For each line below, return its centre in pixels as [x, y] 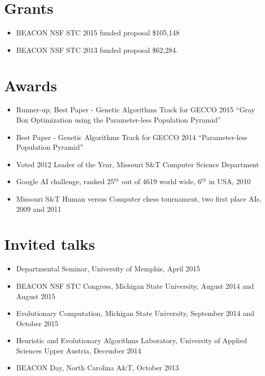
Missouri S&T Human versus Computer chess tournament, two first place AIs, [139, 199]
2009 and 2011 [39, 209]
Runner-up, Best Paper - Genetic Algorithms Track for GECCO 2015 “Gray [136, 110]
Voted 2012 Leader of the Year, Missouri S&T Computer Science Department [138, 164]
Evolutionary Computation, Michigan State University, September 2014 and [135, 313]
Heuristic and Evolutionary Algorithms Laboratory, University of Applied [131, 340]
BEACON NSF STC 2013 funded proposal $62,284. [97, 50]
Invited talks [50, 244]
